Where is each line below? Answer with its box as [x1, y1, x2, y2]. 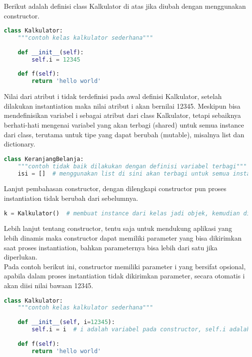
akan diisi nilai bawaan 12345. [4, 280, 94, 290]
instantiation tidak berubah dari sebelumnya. [4, 193, 138, 203]
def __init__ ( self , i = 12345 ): [17, 319, 115, 326]
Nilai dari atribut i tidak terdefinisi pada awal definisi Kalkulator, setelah [4, 91, 222, 101]
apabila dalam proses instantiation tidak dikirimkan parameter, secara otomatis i [4, 271, 245, 281]
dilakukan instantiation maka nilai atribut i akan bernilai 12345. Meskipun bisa [4, 100, 241, 111]
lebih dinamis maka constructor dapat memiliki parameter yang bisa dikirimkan [4, 233, 242, 243]
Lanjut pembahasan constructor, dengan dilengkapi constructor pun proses [4, 183, 226, 194]
